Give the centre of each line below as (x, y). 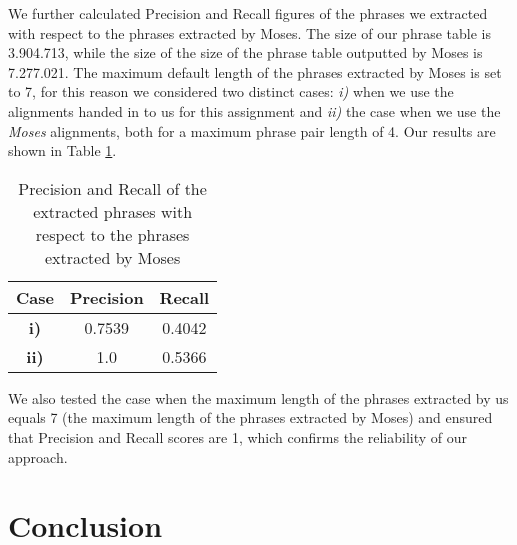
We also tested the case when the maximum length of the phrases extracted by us (258, 397)
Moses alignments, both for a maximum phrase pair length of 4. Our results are (252, 130)
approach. (38, 456)
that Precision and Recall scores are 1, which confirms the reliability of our (238, 436)
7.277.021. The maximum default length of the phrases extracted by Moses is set (255, 71)
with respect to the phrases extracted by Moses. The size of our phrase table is (249, 32)
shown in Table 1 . (62, 150)
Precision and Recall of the (112, 188)
